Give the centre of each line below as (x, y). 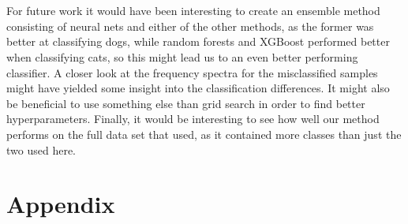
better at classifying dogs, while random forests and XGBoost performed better (198, 41)
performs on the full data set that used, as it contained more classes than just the (204, 134)
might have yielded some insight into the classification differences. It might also (198, 88)
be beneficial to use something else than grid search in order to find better (186, 103)
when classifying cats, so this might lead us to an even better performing (182, 56)
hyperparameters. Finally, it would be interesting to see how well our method (193, 119)
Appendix (61, 204)
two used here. (41, 149)
